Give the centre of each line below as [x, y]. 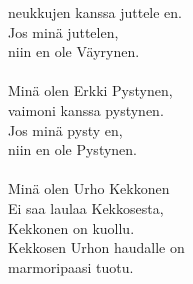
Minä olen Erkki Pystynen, [90, 90]
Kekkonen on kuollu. [71, 227]
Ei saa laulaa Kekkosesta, [86, 207]
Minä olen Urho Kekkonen [89, 188]
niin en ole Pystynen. [73, 149]
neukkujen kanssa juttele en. [95, 12]
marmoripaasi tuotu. [71, 266]
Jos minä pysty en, [65, 129]
